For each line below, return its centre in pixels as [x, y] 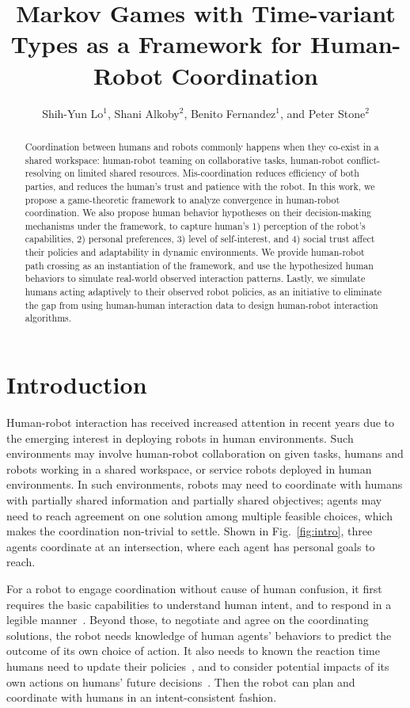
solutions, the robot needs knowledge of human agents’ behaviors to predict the [199, 635]
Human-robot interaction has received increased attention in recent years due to [201, 423]
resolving [43, 173]
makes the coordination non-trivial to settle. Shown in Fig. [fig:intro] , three [190, 531]
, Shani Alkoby [144, 113]
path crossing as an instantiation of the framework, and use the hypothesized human [199, 265]
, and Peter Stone [323, 113]
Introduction [77, 384]
